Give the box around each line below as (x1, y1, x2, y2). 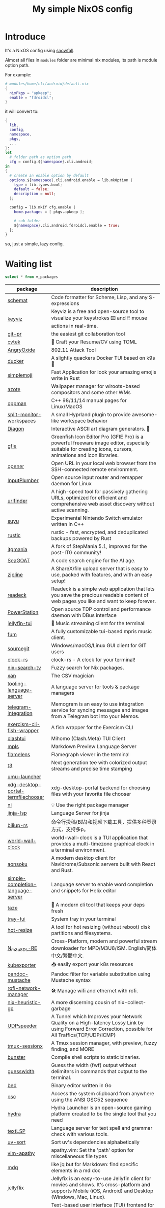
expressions (51, 300, 80, 307)
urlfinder (7, 498, 28, 504)
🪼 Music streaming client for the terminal (51, 620, 145, 627)
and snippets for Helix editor (51, 887, 117, 894)
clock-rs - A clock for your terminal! (51, 656, 136, 663)
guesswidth (7, 1068, 35, 1075)
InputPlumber (7, 477, 39, 484)
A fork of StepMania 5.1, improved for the (51, 543, 147, 550)
